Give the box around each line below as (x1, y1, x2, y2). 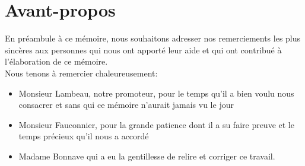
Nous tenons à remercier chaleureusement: (5, 66, 158, 79)
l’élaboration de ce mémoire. (5, 55, 108, 68)
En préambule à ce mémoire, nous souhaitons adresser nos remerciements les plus (5, 32, 301, 44)
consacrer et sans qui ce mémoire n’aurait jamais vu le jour (18, 98, 234, 111)
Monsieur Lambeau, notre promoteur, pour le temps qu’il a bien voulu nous (18, 87, 294, 99)
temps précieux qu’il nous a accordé (18, 130, 149, 142)
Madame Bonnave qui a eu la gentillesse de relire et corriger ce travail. (18, 149, 275, 162)
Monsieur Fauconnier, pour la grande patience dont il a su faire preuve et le (18, 118, 294, 130)
